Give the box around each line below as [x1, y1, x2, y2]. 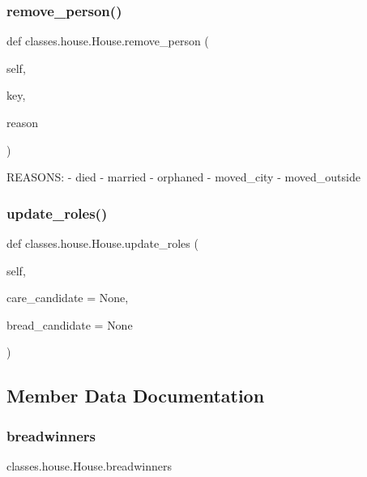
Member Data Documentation [6, 383, 265, 408]
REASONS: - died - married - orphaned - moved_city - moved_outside [6, 168, 361, 185]
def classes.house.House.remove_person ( [6, 32, 209, 49]
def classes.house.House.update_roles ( [6, 235, 198, 251]
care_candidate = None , [6, 289, 129, 306]
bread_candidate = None [6, 316, 133, 333]
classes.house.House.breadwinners [6, 457, 172, 474]
